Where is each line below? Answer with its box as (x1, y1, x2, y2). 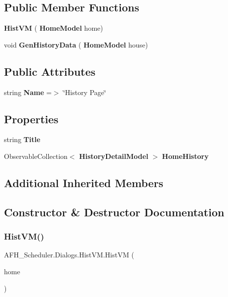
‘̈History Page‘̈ (63, 87, 106, 97)
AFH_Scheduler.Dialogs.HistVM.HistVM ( (4, 249, 134, 260)
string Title (4, 134, 40, 145)
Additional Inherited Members (4, 175, 163, 190)
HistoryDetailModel (79, 150, 149, 161)
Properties (4, 111, 59, 126)
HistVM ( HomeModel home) (4, 23, 103, 33)
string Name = (4, 87, 52, 97)
